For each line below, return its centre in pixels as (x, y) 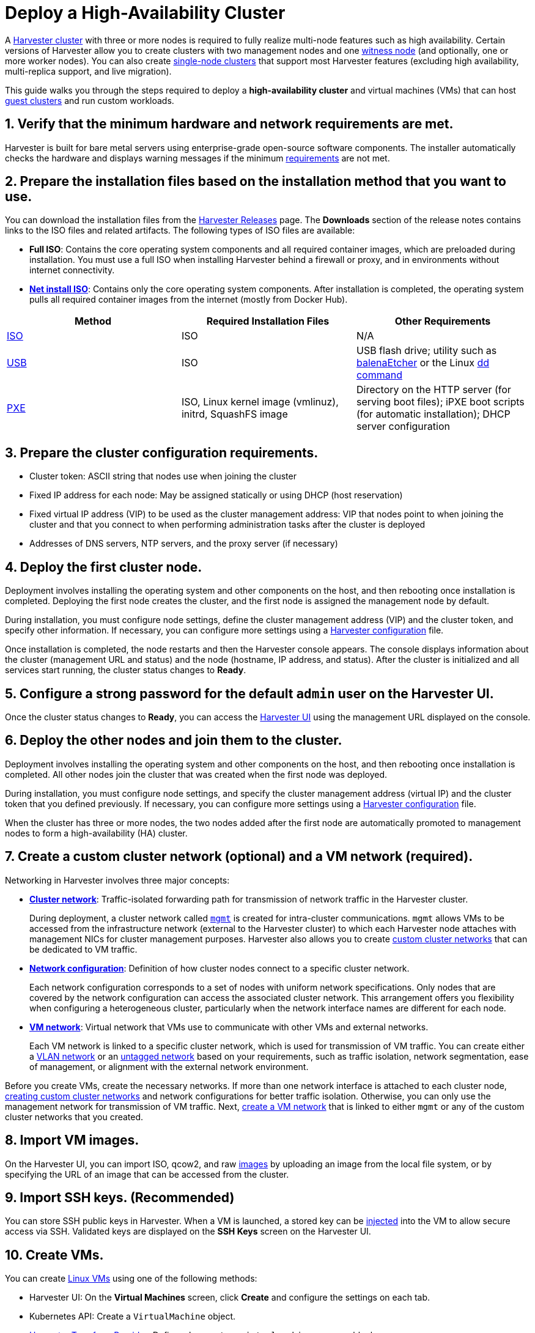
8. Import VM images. (72, 1140)
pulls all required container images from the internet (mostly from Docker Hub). (189, 300)
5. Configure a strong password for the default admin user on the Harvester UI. (249, 693)
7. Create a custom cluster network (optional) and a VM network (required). (239, 857)
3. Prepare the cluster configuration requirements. (162, 452)
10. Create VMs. (54, 1255)
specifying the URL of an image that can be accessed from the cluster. (147, 1174)
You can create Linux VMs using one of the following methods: (131, 1279)
